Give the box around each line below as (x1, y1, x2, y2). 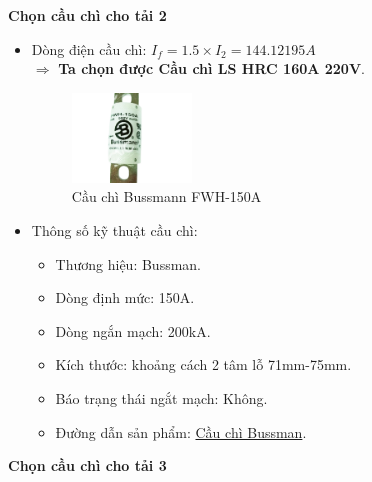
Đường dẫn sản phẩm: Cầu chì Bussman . (55, 421, 307, 442)
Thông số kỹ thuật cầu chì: (31, 220, 198, 241)
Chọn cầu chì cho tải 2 (8, 5, 167, 25)
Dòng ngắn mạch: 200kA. (55, 320, 211, 341)
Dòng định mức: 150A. (55, 287, 195, 308)
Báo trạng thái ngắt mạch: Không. (55, 388, 268, 409)
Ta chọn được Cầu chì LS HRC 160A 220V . (58, 58, 365, 79)
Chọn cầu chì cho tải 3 (8, 455, 167, 476)
